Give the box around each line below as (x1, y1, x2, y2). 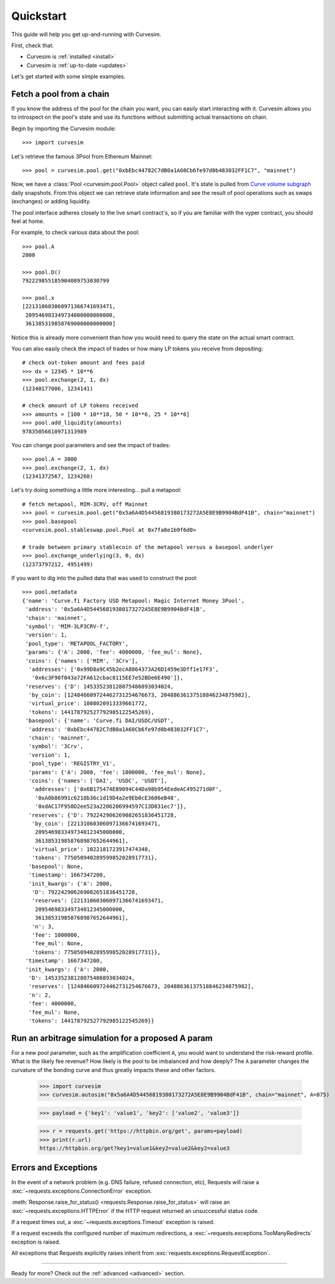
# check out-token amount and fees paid (22, 359, 145, 366)
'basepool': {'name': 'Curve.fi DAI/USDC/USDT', (25, 717, 174, 724)
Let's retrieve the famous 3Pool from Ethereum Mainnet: (11, 153, 153, 160)
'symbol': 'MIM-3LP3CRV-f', (25, 622, 109, 630)
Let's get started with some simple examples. (11, 73, 126, 80)
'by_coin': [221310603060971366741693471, (31, 820, 161, 827)
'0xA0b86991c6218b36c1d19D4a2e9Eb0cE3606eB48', (34, 794, 180, 801)
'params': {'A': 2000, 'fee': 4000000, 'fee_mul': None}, (25, 649, 203, 655)
